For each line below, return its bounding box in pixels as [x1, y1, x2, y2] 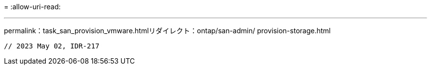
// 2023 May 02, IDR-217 [4, 42, 99, 50]
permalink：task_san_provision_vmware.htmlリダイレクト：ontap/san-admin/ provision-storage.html [4, 26, 331, 35]
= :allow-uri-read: [4, 2, 61, 11]
